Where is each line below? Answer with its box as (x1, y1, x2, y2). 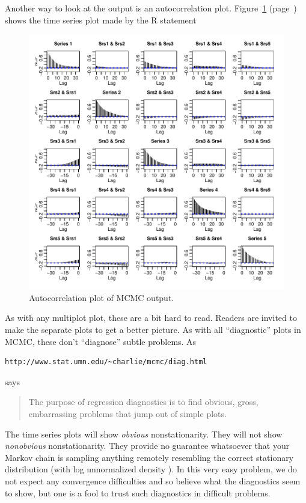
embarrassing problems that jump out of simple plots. (28, 407, 227, 419)
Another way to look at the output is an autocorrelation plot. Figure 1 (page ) (5, 2, 297, 14)
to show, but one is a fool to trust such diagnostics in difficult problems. (5, 486, 271, 499)
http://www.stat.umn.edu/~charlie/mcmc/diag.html (5, 358, 207, 367)
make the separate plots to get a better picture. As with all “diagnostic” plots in (5, 323, 301, 335)
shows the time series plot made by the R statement (5, 13, 197, 26)
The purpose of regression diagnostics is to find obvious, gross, (28, 395, 259, 408)
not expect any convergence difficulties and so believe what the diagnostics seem (5, 474, 301, 487)
